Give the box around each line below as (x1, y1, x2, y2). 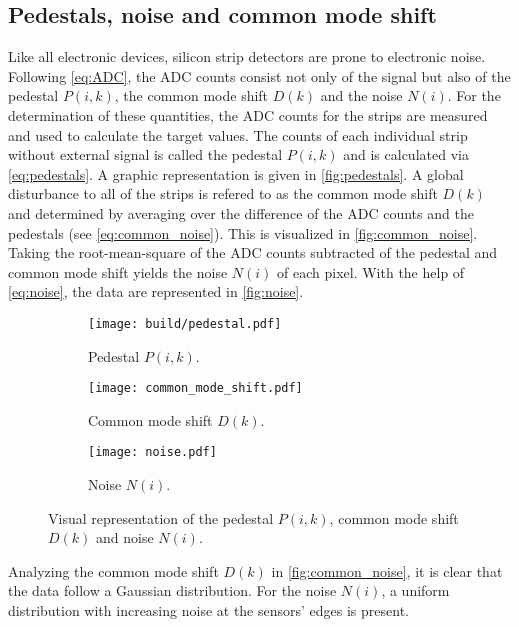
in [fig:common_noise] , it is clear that (271, 560, 503, 581)
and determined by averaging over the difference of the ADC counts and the (8, 202, 474, 223)
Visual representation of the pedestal (48, 507, 274, 528)
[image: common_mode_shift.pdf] (88, 381, 303, 396)
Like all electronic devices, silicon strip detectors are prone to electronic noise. (8, 46, 486, 67)
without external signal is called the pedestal (8, 144, 283, 165)
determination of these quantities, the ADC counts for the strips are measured (8, 104, 488, 125)
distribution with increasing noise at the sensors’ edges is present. (8, 600, 410, 621)
